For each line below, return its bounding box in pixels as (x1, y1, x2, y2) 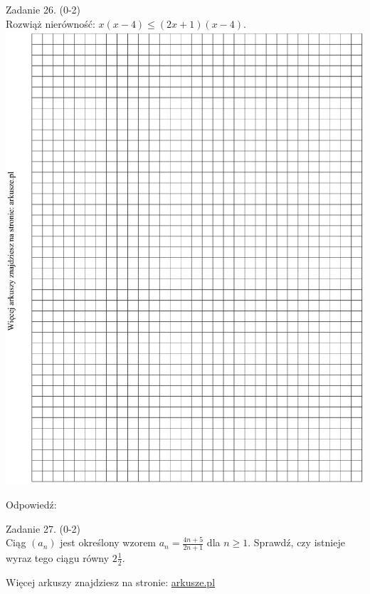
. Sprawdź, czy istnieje (248, 535, 345, 550)
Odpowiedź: (6, 496, 57, 511)
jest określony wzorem (60, 535, 157, 550)
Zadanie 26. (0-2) (6, 2, 80, 16)
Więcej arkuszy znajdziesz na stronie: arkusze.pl (6, 574, 216, 589)
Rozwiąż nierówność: (6, 16, 95, 31)
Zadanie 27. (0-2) (6, 521, 80, 536)
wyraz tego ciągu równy (6, 550, 110, 565)
